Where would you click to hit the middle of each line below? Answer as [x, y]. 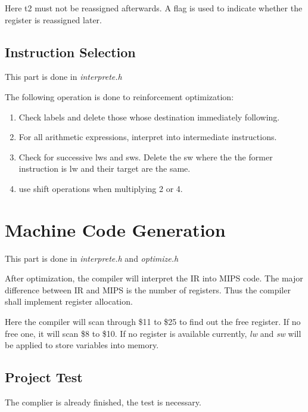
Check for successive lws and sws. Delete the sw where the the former [146, 157]
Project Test [44, 377]
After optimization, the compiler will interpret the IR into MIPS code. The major [154, 278]
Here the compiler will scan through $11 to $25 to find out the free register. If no [153, 322]
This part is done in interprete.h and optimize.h [92, 258]
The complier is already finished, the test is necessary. [103, 402]
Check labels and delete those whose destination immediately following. [149, 117]
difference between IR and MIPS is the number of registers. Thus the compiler [148, 289]
